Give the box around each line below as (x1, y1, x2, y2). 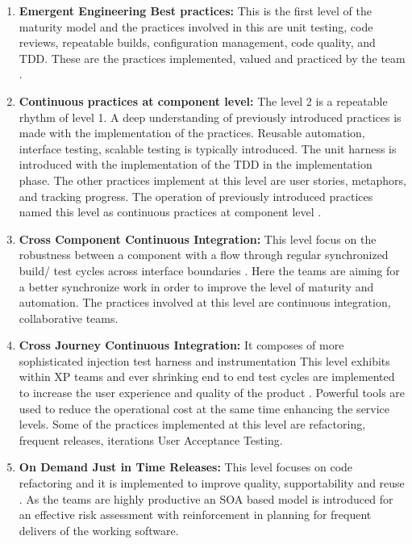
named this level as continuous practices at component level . (19, 203, 322, 220)
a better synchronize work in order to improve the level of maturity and (19, 278, 374, 295)
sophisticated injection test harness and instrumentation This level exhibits (19, 352, 390, 369)
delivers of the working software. (19, 521, 179, 538)
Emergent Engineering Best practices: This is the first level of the (19, 2, 372, 19)
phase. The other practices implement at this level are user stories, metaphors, (19, 171, 407, 188)
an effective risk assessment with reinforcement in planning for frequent (19, 506, 372, 523)
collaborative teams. (19, 309, 119, 326)
